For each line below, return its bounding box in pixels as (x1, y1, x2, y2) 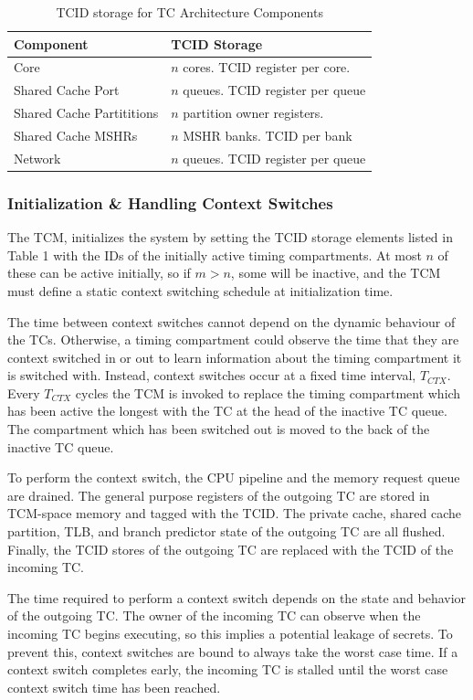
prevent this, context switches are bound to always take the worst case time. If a (7, 642, 458, 661)
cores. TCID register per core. (183, 58, 351, 77)
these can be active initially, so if (7, 263, 191, 282)
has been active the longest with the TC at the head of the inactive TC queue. (7, 401, 447, 420)
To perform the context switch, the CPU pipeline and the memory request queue (7, 468, 460, 487)
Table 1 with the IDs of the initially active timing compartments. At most (7, 245, 422, 264)
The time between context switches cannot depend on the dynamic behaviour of (7, 312, 456, 331)
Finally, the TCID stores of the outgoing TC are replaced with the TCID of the (7, 539, 454, 558)
